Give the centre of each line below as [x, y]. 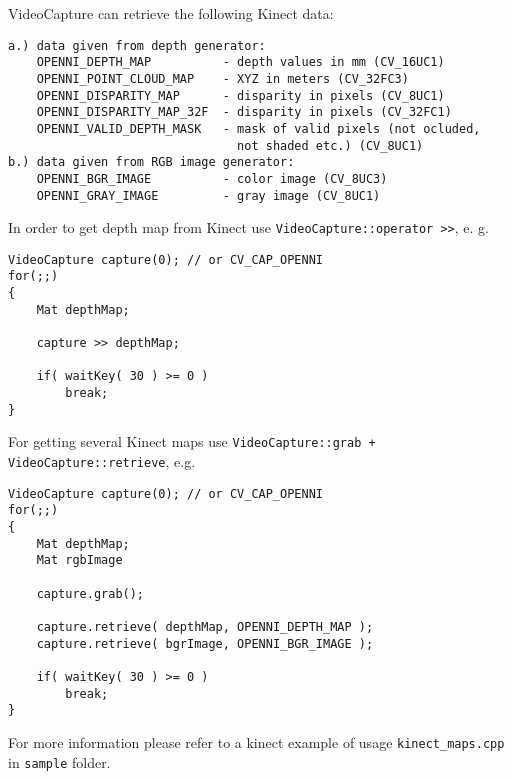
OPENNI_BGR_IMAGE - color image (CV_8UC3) [212, 178]
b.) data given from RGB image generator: [151, 162]
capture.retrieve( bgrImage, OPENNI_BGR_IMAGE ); [205, 643]
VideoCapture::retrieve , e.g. [102, 461]
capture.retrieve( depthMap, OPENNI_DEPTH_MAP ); [205, 626]
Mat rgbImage [79, 560]
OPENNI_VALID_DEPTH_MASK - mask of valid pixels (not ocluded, [258, 128]
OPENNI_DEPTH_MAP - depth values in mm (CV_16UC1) [240, 62]
